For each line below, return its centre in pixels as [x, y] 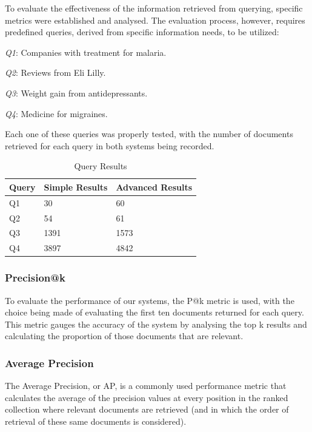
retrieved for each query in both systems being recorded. [110, 145]
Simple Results [76, 187]
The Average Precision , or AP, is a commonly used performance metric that [146, 386]
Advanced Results [154, 187]
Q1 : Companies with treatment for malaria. [86, 52]
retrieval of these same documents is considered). [96, 421]
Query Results [101, 166]
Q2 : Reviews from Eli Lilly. [55, 73]
